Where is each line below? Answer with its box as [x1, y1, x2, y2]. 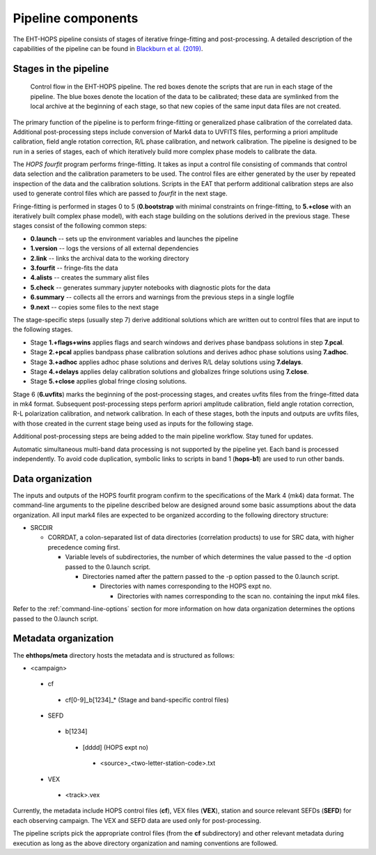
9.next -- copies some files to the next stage [30, 303, 159, 311]
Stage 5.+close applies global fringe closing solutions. [30, 377, 187, 386]
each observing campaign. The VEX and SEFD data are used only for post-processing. [13, 816, 261, 824]
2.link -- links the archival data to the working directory [30, 254, 189, 262]
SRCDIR [30, 524, 54, 532]
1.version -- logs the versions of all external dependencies [30, 244, 199, 252]
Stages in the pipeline [13, 63, 109, 75]
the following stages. [13, 325, 73, 334]
